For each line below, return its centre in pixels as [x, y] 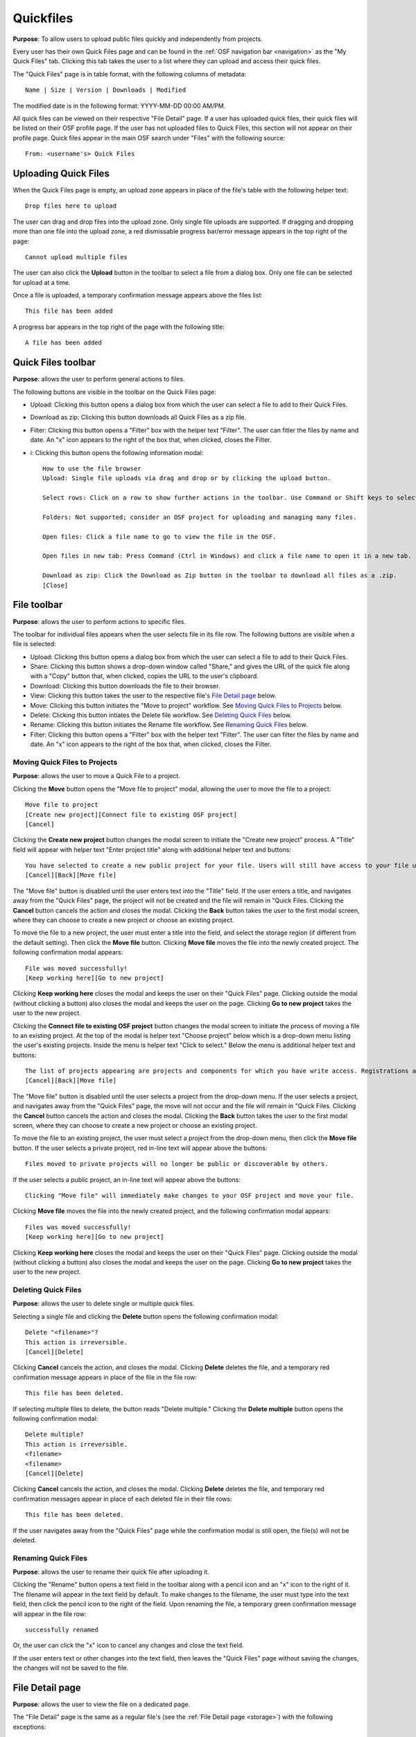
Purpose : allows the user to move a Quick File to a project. [96, 776]
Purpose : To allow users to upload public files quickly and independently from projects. [138, 39]
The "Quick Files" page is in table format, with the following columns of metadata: [130, 74]
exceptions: [29, 1727]
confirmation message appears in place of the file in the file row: [105, 1377]
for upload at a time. [42, 282]
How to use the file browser [92, 468]
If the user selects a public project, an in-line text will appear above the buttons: [127, 1179]
